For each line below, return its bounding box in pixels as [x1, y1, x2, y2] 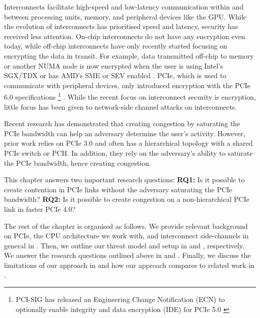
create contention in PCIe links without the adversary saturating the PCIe [4, 184, 232, 194]
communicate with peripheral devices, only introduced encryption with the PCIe [4, 80, 250, 90]
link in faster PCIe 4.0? [4, 203, 75, 214]
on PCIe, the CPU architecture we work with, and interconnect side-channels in [4, 230, 249, 241]
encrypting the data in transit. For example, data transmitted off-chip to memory [4, 50, 254, 61]
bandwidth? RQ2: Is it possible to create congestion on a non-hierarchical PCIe [4, 194, 249, 204]
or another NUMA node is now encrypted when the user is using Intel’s [4, 60, 223, 71]
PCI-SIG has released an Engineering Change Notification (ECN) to [15, 294, 225, 304]
